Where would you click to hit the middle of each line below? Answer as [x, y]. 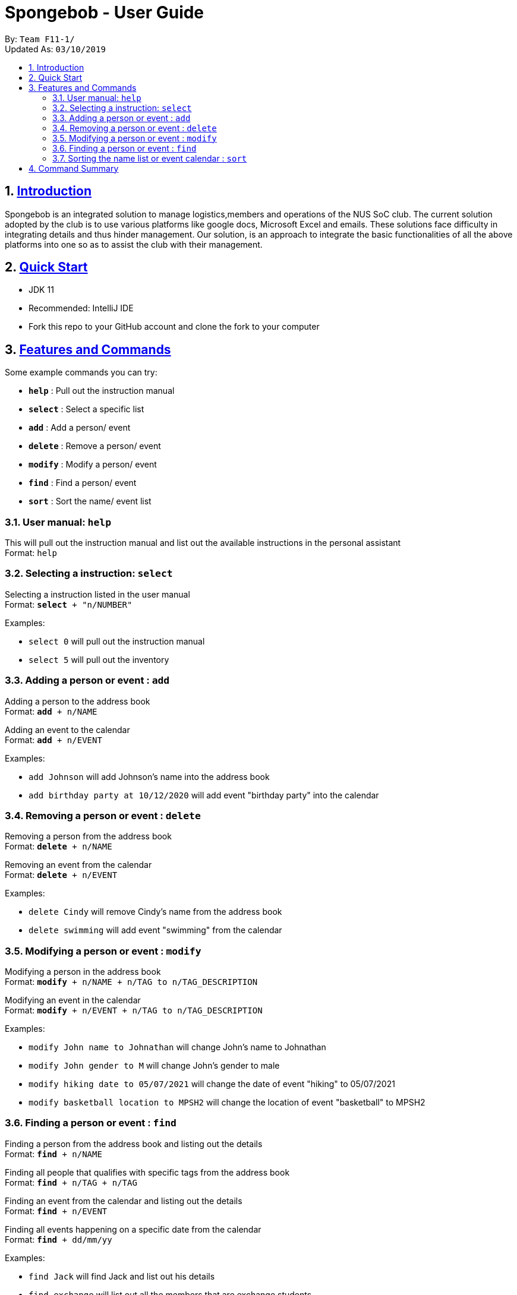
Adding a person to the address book [78, 701]
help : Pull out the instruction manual [102, 391]
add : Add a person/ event [80, 428]
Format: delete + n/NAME [59, 847]
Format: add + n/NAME [51, 711]
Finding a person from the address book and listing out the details [134, 1144]
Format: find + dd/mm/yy [59, 1239]
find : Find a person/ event [83, 483]
